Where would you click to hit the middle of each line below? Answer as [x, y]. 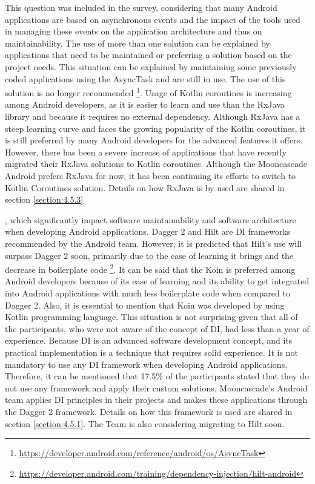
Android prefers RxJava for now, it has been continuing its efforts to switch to [151, 175]
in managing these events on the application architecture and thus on [134, 31]
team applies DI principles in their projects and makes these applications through [156, 400]
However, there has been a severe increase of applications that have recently [146, 152]
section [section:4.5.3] [44, 199]
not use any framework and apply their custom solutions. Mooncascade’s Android [156, 388]
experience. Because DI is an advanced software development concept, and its [149, 340]
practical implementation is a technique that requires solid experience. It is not [151, 352]
